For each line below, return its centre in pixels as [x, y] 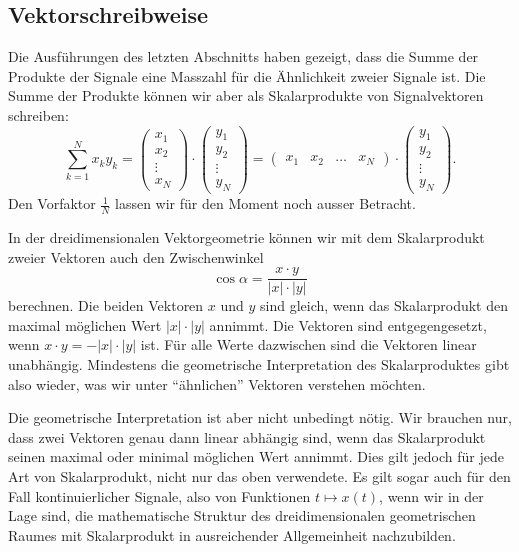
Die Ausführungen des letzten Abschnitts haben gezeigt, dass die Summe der [243, 56]
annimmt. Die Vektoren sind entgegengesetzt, [348, 324]
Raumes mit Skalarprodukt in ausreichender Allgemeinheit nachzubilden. [232, 534]
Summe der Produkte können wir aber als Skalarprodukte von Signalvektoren [246, 95]
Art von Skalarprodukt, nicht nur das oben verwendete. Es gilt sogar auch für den [259, 476]
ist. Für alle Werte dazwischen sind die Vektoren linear [308, 344]
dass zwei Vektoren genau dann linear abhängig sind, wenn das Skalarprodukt [247, 436]
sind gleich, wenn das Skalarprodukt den [384, 305]
